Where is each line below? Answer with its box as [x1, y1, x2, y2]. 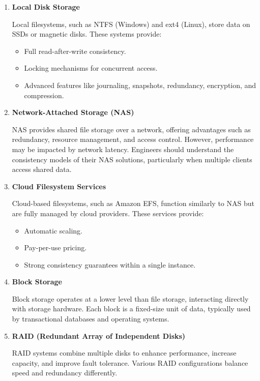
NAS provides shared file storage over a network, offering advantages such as [12, 124, 251, 134]
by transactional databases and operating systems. [12, 313, 169, 324]
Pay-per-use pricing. [24, 242, 87, 253]
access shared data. [12, 164, 72, 174]
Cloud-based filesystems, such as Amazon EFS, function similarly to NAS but [12, 198, 254, 209]
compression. [24, 90, 64, 100]
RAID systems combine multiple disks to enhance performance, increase [12, 347, 237, 358]
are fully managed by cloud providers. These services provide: [12, 208, 204, 218]
